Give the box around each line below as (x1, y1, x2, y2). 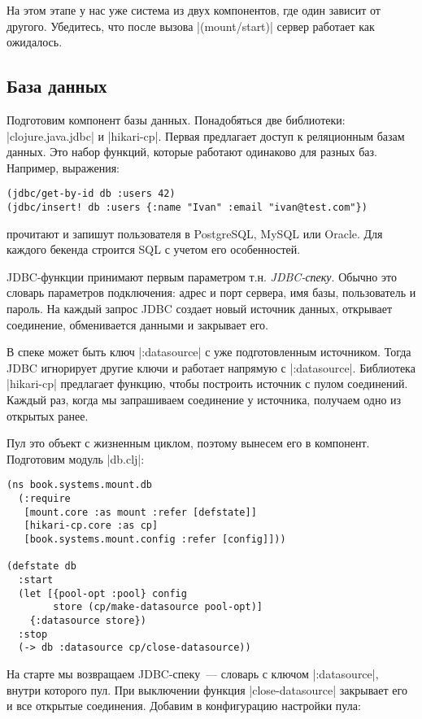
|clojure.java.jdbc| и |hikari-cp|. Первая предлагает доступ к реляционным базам (7, 127, 405, 144)
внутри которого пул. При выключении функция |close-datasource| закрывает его (7, 681, 407, 698)
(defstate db (7, 560, 76, 573)
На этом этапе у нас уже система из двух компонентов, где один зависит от (7, 2, 381, 18)
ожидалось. (7, 33, 63, 50)
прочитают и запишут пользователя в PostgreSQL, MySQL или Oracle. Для (7, 224, 383, 242)
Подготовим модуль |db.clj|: (7, 450, 145, 467)
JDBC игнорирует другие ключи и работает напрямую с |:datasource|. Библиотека (7, 359, 415, 376)
